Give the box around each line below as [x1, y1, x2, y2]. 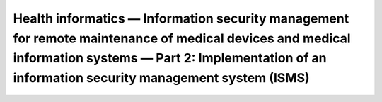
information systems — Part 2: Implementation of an [13, 50, 327, 67]
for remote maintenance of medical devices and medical [13, 30, 351, 46]
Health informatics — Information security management [13, 11, 349, 26]
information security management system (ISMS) [13, 70, 311, 86]
